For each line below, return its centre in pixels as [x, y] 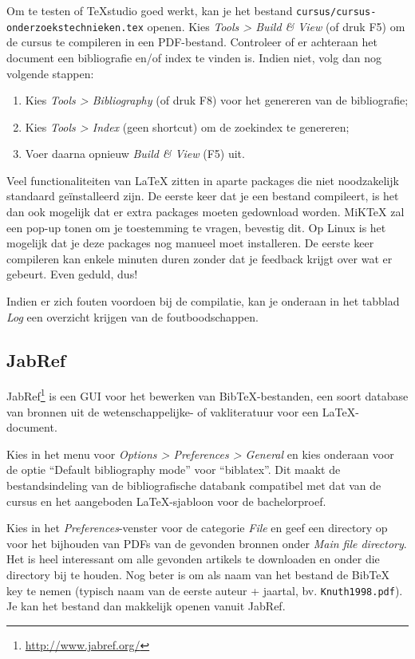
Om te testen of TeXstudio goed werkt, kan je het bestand [150, 10]
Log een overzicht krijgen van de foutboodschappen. [132, 316]
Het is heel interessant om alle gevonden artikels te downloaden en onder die [193, 559]
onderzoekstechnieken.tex [75, 28]
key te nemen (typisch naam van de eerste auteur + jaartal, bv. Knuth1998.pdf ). [205, 590]
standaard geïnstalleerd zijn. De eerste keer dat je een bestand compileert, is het [203, 196]
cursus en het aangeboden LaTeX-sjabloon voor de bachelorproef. [166, 501]
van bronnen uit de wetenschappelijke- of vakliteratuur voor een [163, 411]
